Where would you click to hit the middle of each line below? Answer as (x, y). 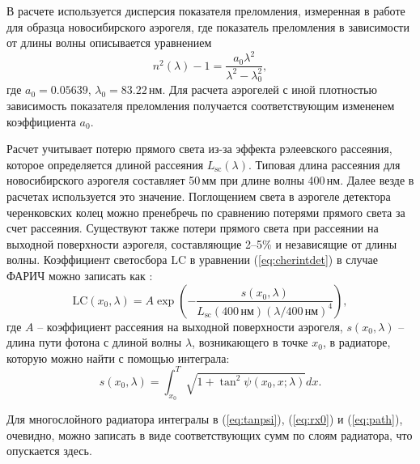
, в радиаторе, (356, 342)
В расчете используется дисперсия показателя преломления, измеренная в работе (206, 11)
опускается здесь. (49, 451)
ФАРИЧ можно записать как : (80, 276)
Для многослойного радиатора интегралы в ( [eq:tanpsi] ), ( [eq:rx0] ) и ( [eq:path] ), (205, 419)
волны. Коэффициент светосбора (87, 260)
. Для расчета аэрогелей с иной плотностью (269, 89)
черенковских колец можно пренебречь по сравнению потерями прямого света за (206, 212)
